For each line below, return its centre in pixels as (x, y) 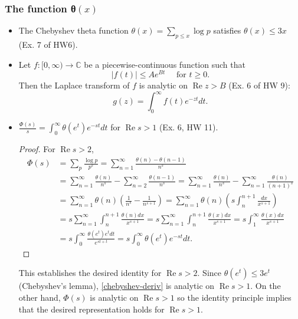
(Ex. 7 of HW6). (48, 45)
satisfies (227, 30)
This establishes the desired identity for (90, 273)
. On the (266, 286)
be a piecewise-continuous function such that (165, 64)
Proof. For (37, 149)
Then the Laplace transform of (74, 85)
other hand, (40, 297)
